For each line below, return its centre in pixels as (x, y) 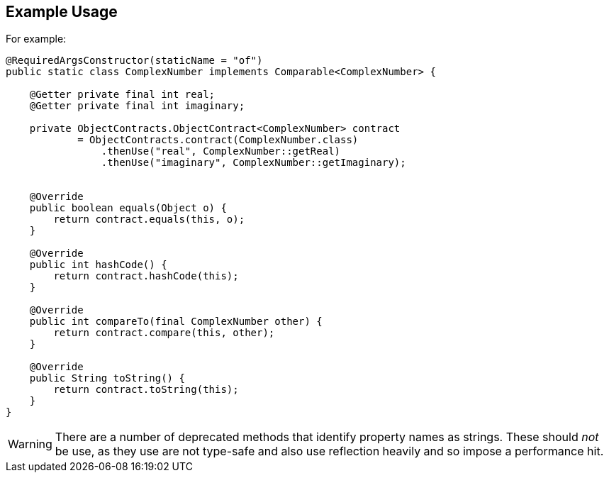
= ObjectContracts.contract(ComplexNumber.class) (218, 140)
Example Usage (62, 12)
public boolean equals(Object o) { (128, 208)
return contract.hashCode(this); (146, 276)
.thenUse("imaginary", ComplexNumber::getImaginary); (253, 163)
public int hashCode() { (98, 265)
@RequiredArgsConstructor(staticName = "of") (134, 61)
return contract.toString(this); (146, 390)
